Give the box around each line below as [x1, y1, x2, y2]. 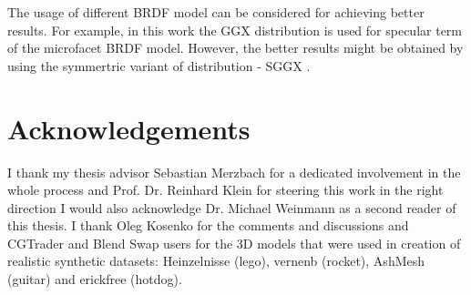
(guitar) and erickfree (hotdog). [7, 270, 182, 289]
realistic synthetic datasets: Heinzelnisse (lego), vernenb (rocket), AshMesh [7, 251, 425, 270]
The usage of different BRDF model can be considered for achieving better [7, 3, 425, 21]
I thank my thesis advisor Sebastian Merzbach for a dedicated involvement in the [7, 162, 461, 181]
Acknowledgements [7, 109, 251, 147]
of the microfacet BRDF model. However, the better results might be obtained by [7, 38, 464, 57]
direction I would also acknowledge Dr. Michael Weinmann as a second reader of [7, 198, 456, 217]
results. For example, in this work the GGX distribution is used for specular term [7, 20, 463, 39]
